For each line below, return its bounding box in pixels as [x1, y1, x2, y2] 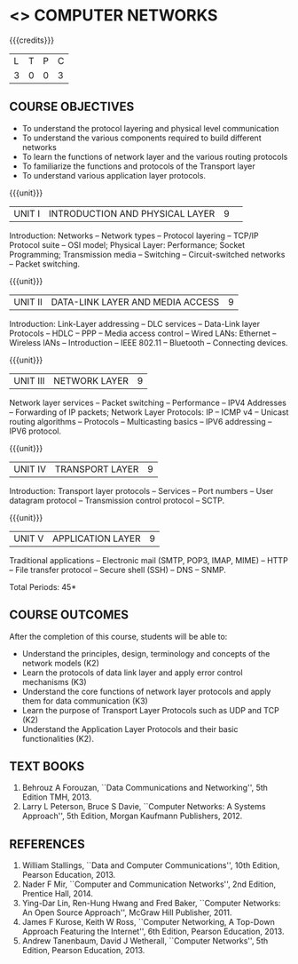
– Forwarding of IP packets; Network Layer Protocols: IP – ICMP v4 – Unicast [9, 406, 289, 418]
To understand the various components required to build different [21, 132, 262, 143]
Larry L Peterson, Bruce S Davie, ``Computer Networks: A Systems [21, 801, 266, 812]
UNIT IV [13, 463, 47, 475]
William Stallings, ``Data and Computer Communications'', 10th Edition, [21, 860, 280, 871]
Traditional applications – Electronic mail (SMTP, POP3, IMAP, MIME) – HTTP [9, 554, 288, 565]
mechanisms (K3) [21, 676, 87, 687]
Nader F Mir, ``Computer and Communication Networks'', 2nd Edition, [21, 879, 277, 889]
